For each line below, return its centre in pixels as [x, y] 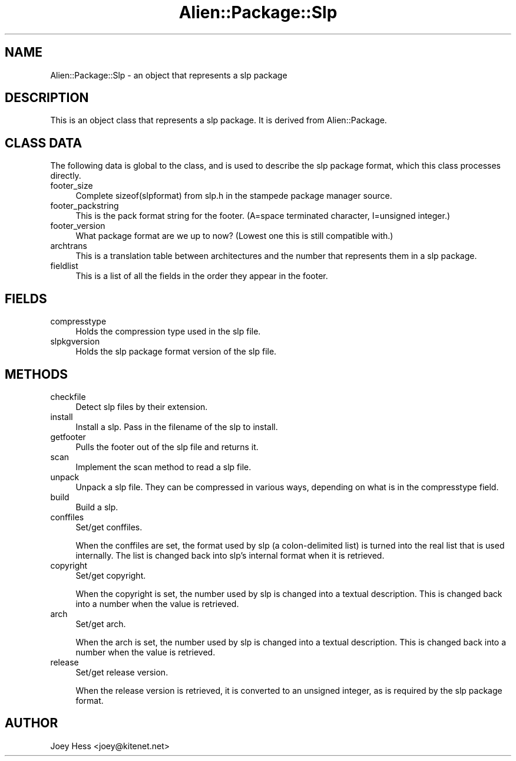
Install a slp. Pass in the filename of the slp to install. [177, 427]
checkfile [68, 396]
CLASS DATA [44, 143]
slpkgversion [75, 342]
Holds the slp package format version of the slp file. [176, 352]
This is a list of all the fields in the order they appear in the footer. [202, 276]
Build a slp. [97, 507]
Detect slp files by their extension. [142, 406]
